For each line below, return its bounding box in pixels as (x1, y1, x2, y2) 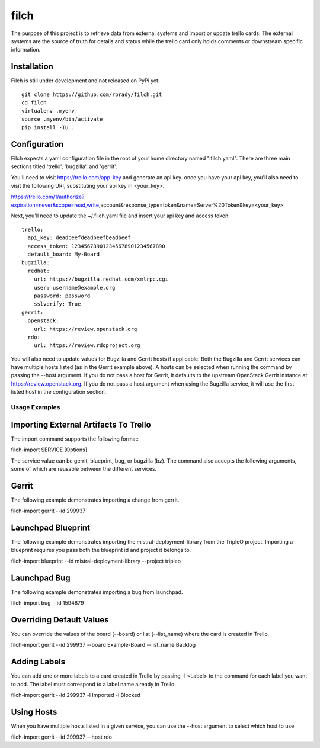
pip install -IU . (21, 124, 75, 131)
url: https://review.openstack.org (33, 326, 137, 332)
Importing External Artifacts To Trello (11, 419, 151, 429)
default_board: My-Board (27, 251, 100, 258)
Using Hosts (11, 707, 57, 717)
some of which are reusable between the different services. (11, 465, 157, 472)
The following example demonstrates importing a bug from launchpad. (11, 588, 183, 595)
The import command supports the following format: (11, 435, 139, 442)
